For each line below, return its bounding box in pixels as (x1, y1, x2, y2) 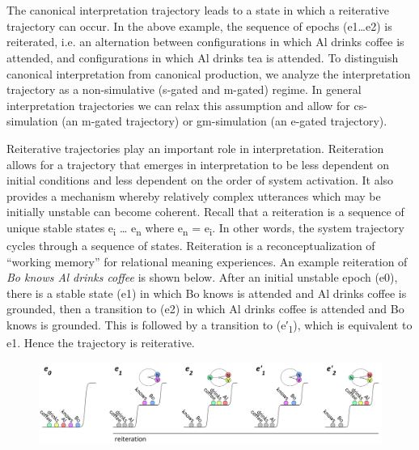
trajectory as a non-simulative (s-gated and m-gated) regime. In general (6, 81, 362, 98)
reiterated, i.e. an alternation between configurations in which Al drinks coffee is (6, 33, 404, 50)
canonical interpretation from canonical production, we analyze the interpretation (6, 65, 411, 82)
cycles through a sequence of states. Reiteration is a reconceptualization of (6, 237, 375, 254)
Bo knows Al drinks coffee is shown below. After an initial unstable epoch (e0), (6, 269, 398, 286)
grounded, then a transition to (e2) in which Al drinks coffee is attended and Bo (6, 300, 404, 317)
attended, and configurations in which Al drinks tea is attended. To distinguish (6, 49, 399, 66)
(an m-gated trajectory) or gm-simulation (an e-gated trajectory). (61, 112, 387, 129)
